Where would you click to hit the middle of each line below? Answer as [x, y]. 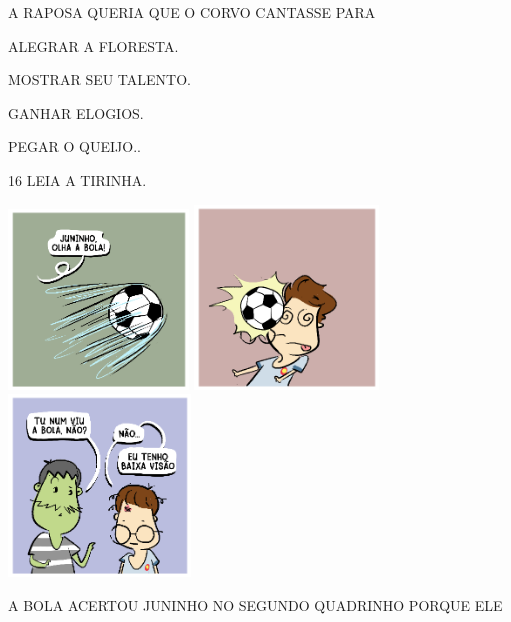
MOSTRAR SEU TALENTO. [99, 79]
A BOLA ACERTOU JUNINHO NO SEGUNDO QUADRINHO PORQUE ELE [255, 604]
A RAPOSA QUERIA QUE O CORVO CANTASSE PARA [192, 12]
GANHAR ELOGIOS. [76, 112]
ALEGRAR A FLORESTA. [93, 45]
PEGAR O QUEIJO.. [74, 146]
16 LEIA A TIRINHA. [77, 179]
